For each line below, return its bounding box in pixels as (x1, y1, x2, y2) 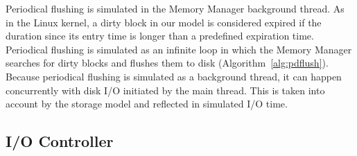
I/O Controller (6, 130, 114, 152)
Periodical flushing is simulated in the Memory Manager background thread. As (6, 1, 345, 15)
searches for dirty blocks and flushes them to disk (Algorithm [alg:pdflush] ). (6, 55, 329, 70)
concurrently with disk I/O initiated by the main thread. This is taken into (6, 83, 325, 97)
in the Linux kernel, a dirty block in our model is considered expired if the (6, 15, 322, 29)
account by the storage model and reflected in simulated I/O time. (6, 96, 288, 111)
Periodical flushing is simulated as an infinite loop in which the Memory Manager (6, 42, 352, 56)
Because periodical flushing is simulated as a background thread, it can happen (6, 69, 342, 83)
